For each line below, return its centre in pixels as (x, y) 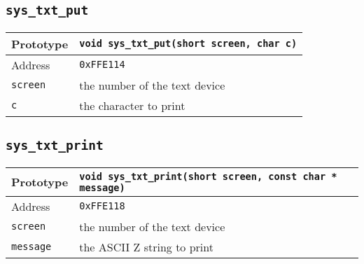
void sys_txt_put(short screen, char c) (188, 44)
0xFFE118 (102, 206)
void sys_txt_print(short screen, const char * (208, 176)
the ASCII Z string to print (146, 246)
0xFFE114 (102, 65)
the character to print (132, 105)
